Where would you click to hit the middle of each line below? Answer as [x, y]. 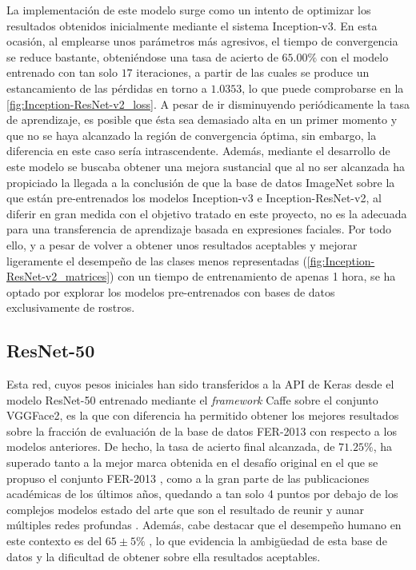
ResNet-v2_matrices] [58, 276]
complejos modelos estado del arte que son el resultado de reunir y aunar [186, 509]
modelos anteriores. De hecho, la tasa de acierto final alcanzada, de [171, 446]
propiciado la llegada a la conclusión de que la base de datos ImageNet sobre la [201, 182]
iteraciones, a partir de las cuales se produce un [253, 72]
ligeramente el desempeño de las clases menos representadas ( [157, 260]
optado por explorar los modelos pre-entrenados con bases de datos [171, 291]
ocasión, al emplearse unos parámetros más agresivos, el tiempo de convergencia [202, 41]
